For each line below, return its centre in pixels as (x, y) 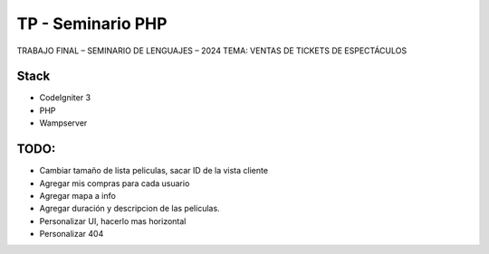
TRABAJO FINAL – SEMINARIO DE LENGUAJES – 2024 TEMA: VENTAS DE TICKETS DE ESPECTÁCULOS (212, 51)
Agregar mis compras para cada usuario (115, 183)
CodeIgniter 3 (65, 98)
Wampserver (63, 123)
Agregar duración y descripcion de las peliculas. (130, 209)
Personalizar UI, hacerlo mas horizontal (113, 221)
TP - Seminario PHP (92, 24)
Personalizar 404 (72, 234)
